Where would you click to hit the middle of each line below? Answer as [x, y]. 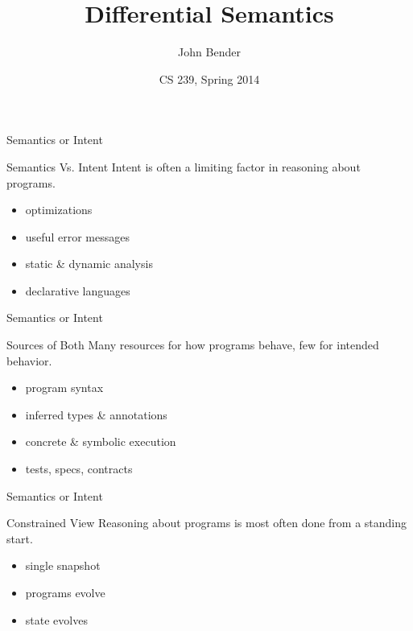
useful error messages [77, 236]
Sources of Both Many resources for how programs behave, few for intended [193, 345]
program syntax [64, 388]
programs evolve [65, 592]
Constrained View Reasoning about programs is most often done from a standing [207, 523]
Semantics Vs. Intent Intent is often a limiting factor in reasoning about [184, 166]
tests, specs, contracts [79, 469]
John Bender [209, 52]
